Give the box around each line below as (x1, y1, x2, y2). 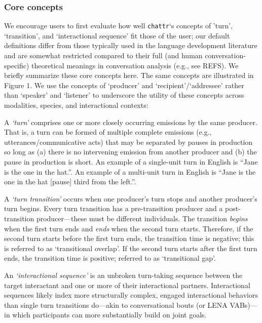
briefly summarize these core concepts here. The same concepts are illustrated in (4, 70, 254, 80)
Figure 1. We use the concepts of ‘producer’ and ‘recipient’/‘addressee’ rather (4, 79, 244, 90)
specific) (4, 60, 29, 70)
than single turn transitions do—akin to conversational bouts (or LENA (4, 299, 228, 310)
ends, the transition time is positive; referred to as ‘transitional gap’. (4, 253, 216, 263)
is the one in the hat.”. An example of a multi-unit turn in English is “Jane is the (4, 166, 256, 177)
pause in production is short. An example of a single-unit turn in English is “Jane (4, 156, 258, 167)
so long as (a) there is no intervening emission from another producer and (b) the (4, 146, 257, 157)
